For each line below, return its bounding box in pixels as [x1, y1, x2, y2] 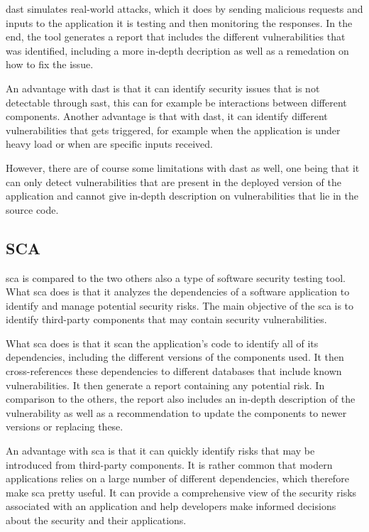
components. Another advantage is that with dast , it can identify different [6, 109, 328, 124]
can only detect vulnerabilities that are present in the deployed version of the [6, 174, 341, 189]
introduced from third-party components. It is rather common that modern [6, 457, 333, 472]
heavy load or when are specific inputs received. [6, 136, 213, 151]
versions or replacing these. [6, 419, 123, 434]
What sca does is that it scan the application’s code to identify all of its [6, 335, 319, 350]
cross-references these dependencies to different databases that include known [6, 364, 342, 379]
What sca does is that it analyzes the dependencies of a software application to [6, 284, 350, 299]
